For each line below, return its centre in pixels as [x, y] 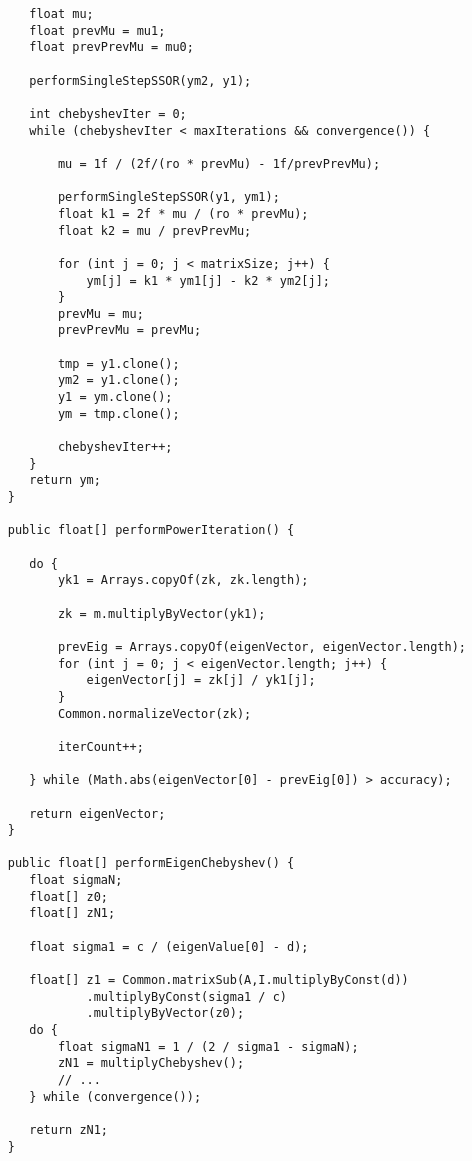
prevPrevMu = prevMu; [129, 330]
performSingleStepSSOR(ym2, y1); [140, 80]
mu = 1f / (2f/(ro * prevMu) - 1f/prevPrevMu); [219, 163]
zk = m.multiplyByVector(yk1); [161, 613]
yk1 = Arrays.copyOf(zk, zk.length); [183, 580]
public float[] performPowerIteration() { [151, 530]
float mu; [61, 14]
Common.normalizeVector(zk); [154, 713]
